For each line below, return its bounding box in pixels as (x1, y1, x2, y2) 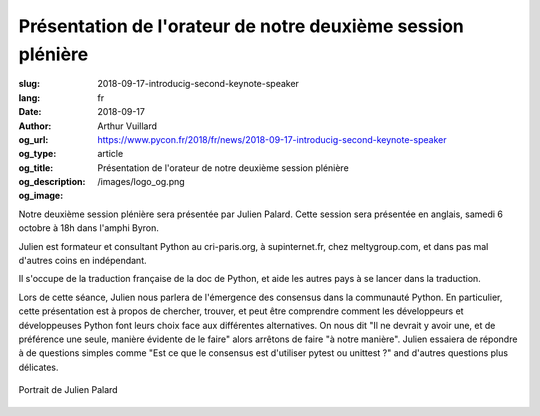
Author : (18, 120, 52, 132)
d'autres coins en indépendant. (18, 255, 147, 267)
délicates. (18, 361, 59, 373)
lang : (18, 91, 41, 104)
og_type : (18, 148, 57, 160)
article (97, 148, 124, 160)
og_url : (18, 133, 49, 145)
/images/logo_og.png (97, 176, 185, 188)
